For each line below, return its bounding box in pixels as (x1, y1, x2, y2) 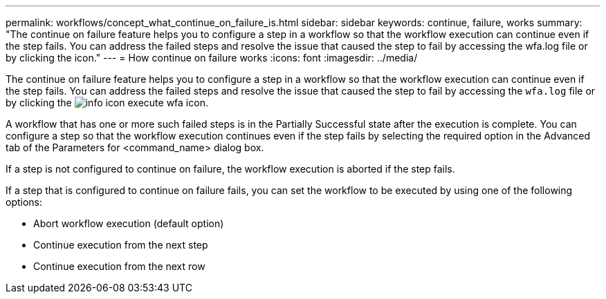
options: (6, 196, 43, 208)
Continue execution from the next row (33, 260, 205, 272)
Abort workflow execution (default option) (33, 218, 224, 229)
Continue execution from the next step (33, 239, 208, 251)
